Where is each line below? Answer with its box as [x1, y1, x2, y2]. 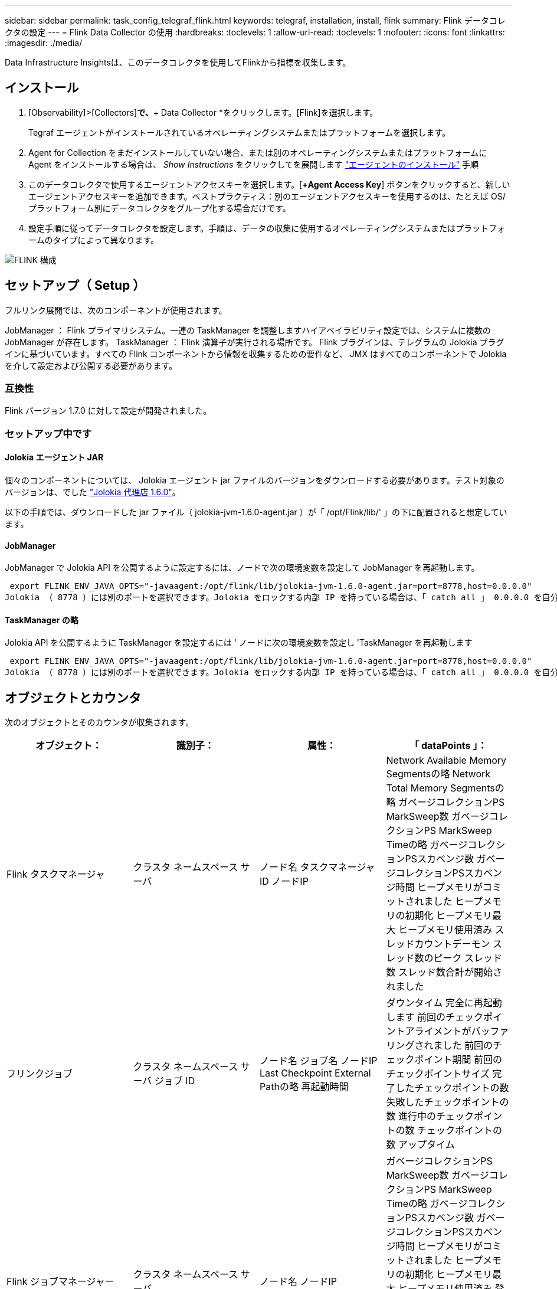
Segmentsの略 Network [386, 768, 491, 780]
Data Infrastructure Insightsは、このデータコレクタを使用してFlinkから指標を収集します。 [5, 57, 351, 67]
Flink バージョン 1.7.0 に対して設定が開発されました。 [5, 405, 212, 416]
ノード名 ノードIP [260, 1275, 338, 1288]
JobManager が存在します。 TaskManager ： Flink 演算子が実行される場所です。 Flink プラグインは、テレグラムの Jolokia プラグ [5, 336, 504, 347]
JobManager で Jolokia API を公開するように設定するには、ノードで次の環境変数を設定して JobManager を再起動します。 [5, 562, 480, 573]
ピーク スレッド [433, 952, 503, 964]
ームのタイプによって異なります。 [28, 234, 159, 245]
